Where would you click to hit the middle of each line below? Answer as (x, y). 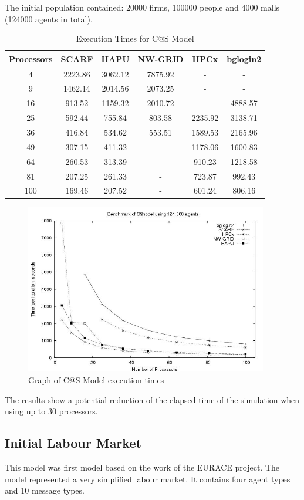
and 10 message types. (45, 490)
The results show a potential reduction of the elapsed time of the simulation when (152, 399)
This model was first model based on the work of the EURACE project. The (142, 467)
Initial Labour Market (73, 443)
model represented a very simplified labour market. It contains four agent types (148, 479)
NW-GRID (161, 58)
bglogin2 (244, 58)
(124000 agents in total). (49, 18)
